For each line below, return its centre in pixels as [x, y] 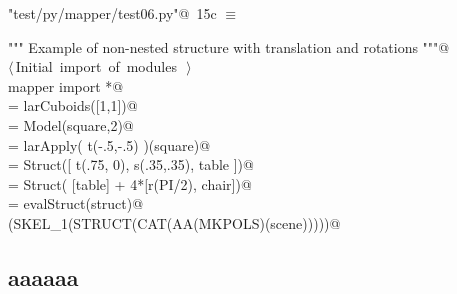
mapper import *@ [66, 85]
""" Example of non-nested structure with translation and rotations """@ [229, 46]
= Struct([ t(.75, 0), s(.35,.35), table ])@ [131, 164]
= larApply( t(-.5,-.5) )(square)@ [109, 144]
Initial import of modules [96, 66]
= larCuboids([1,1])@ [73, 105]
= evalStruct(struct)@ [76, 203]
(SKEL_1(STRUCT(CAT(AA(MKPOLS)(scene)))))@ [174, 222]
